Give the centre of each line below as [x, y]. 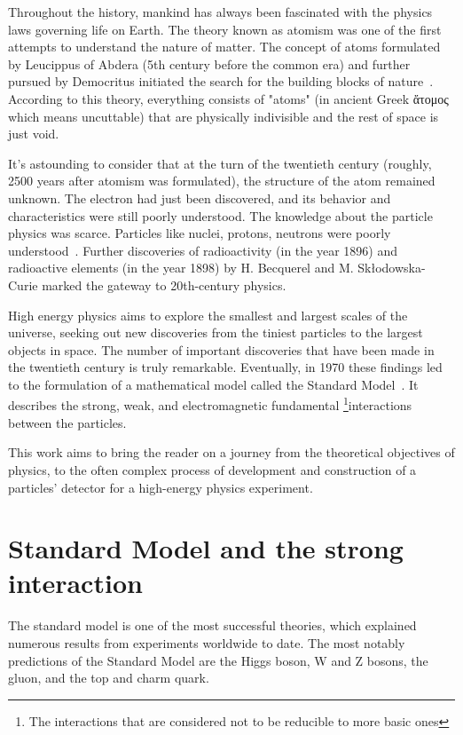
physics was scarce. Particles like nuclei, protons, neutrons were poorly [200, 233]
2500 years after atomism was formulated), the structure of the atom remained [222, 181]
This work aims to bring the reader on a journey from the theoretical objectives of [231, 452]
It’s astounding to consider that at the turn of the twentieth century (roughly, [220, 163]
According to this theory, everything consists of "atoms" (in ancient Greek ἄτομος [228, 98]
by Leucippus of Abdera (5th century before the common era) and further [209, 63]
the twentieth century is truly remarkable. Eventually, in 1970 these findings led [225, 367]
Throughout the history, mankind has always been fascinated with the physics [220, 12]
